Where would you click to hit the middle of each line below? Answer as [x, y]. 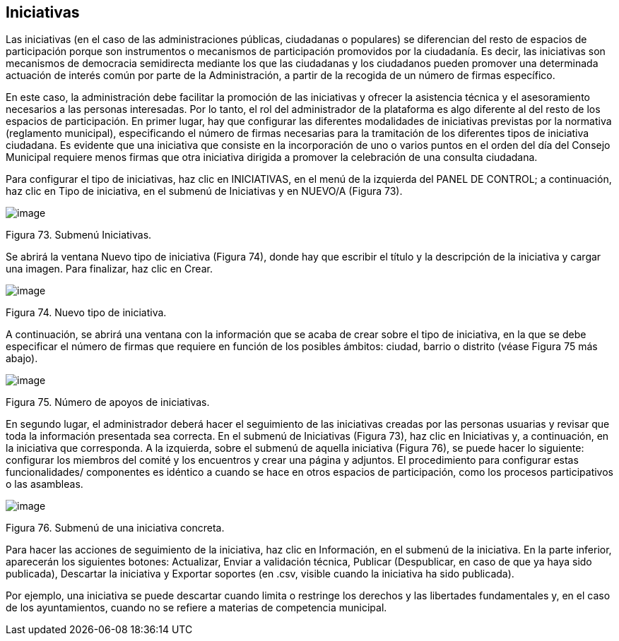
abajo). [22, 359]
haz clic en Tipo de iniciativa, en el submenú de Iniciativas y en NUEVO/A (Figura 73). [204, 191]
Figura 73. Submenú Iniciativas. [79, 235]
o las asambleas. [45, 484]
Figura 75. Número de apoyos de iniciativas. [108, 402]
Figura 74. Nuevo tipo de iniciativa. [86, 313]
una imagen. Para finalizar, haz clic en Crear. [109, 269]
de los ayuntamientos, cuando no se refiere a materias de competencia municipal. [196, 608]
